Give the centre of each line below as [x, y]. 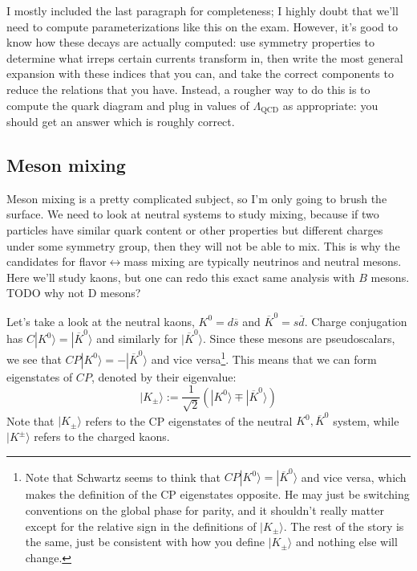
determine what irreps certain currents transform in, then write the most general [205, 57]
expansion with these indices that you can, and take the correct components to [200, 73]
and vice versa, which [354, 477]
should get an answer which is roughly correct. [121, 122]
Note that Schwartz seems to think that [123, 477]
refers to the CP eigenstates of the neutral [189, 420]
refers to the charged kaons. [102, 436]
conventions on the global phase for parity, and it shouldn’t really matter [205, 510]
